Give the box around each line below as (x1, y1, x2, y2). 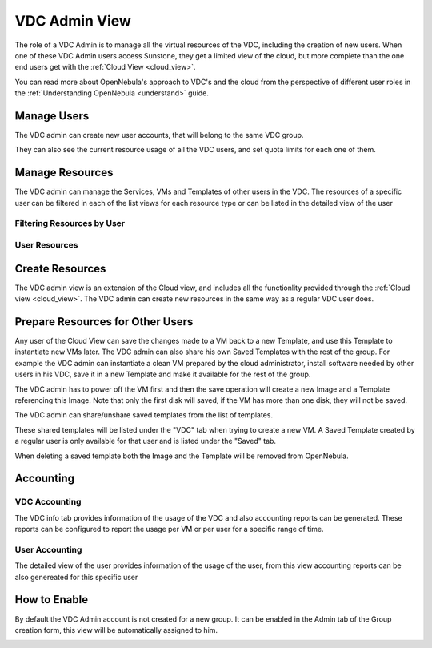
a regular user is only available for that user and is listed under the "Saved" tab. (14, 437, 276, 446)
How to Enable (14, 593, 88, 606)
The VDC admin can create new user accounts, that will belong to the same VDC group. (14, 131, 304, 140)
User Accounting (14, 544, 82, 555)
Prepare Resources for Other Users (14, 315, 194, 328)
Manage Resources (14, 166, 114, 179)
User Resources (14, 239, 78, 251)
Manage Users (14, 109, 90, 123)
